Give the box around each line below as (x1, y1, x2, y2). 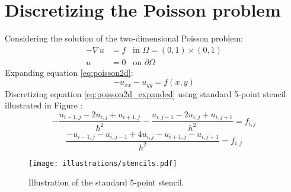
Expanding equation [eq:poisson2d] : (5, 66, 133, 78)
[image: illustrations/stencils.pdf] (28, 159, 177, 168)
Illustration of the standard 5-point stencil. (28, 176, 184, 188)
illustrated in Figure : (5, 99, 83, 111)
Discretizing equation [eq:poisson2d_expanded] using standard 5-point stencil (5, 87, 286, 100)
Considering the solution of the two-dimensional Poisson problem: (5, 32, 244, 44)
